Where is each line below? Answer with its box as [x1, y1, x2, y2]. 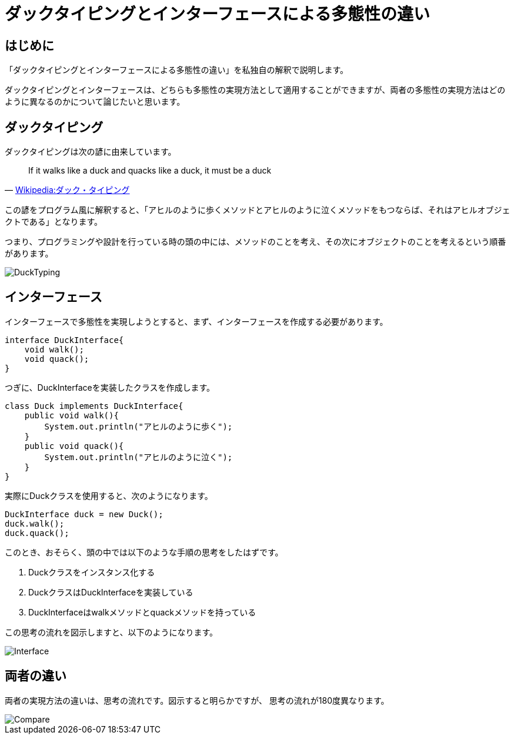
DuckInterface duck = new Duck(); [5, 509, 163, 519]
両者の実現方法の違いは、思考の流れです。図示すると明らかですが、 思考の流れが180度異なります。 [5, 695, 389, 705]
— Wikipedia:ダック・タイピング [5, 185, 130, 195]
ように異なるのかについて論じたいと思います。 [5, 96, 185, 107]
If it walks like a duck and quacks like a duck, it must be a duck [28, 165, 272, 176]
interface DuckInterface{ [5, 335, 124, 345]
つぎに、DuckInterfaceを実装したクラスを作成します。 [5, 382, 215, 392]
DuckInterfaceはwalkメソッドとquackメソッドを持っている [28, 607, 256, 617]
